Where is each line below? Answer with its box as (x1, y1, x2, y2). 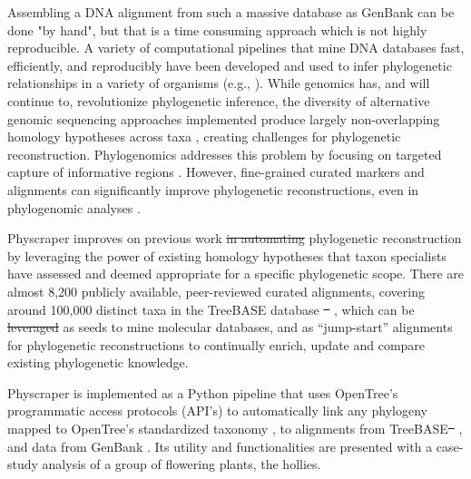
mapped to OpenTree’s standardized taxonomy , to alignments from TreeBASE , (7, 419, 463, 438)
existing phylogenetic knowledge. (7, 353, 189, 372)
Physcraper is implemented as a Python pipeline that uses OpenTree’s (7, 383, 398, 402)
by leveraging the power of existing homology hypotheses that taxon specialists (7, 246, 446, 265)
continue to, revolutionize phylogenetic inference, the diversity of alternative (7, 91, 430, 110)
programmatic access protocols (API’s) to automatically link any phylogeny (7, 401, 428, 420)
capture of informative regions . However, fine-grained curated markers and (7, 162, 425, 181)
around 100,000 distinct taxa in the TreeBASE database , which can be (7, 299, 415, 318)
